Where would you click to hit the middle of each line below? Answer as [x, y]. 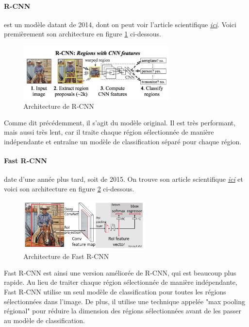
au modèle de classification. [44, 320]
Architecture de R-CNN [59, 106]
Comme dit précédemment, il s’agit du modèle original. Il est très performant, [120, 122]
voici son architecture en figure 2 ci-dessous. [69, 188]
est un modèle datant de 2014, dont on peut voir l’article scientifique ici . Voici [120, 24]
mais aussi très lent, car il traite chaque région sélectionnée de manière [109, 132]
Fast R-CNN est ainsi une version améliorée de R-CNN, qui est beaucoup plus [120, 272]
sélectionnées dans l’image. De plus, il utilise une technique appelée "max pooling [124, 301]
